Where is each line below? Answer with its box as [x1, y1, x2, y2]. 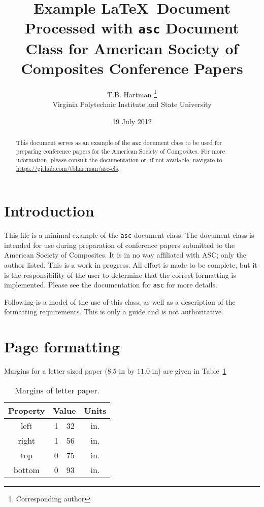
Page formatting [4, 336, 120, 357]
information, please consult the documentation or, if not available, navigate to [16, 155, 222, 164]
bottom [13, 463, 40, 476]
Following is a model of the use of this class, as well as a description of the [4, 296, 236, 307]
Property [8, 404, 45, 416]
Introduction [4, 200, 94, 221]
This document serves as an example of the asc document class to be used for [16, 138, 222, 147]
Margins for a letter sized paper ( [4, 366, 108, 376]
